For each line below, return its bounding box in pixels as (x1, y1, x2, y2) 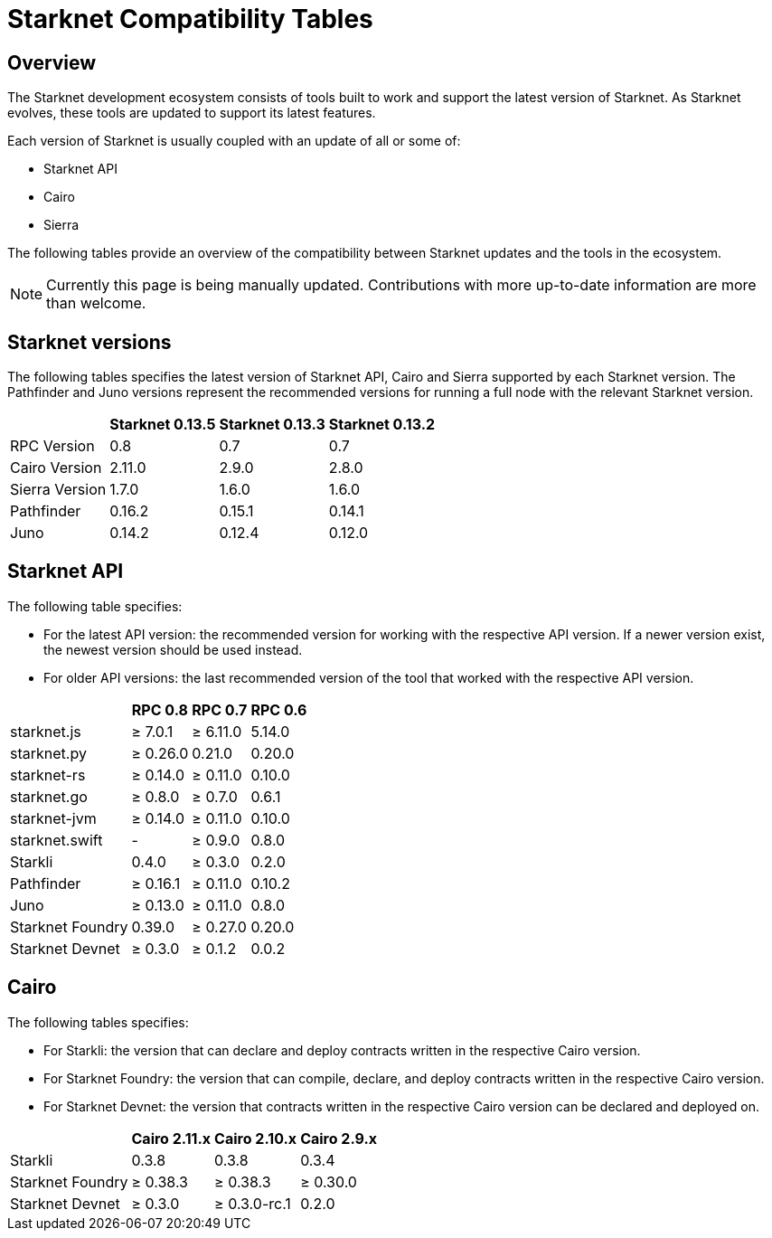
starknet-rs (10, 765, 86, 784)
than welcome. (46, 294, 146, 313)
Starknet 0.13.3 (219, 415, 325, 434)
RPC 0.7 (192, 700, 248, 719)
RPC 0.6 (250, 700, 307, 719)
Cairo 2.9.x (300, 1129, 378, 1148)
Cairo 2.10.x (214, 1129, 297, 1148)
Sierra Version (10, 480, 107, 499)
